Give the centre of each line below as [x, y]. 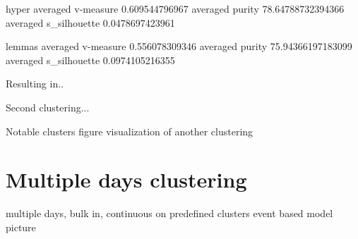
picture [21, 227]
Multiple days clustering [126, 179]
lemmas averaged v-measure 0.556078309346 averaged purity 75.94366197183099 [179, 46]
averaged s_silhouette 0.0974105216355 [90, 60]
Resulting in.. [35, 84]
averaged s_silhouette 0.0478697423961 [90, 22]
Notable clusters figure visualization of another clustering [130, 131]
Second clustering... [48, 107]
